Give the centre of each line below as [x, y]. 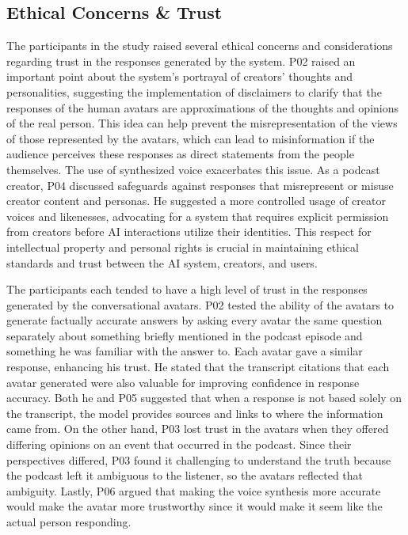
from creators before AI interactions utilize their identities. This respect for [189, 231]
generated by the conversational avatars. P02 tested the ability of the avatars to [200, 304]
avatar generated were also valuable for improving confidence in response [183, 382]
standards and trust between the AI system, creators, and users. [162, 262]
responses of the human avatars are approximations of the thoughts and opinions [202, 107]
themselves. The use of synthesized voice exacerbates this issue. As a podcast [193, 169]
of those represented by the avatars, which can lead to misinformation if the [191, 138]
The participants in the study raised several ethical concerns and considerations [200, 46]
